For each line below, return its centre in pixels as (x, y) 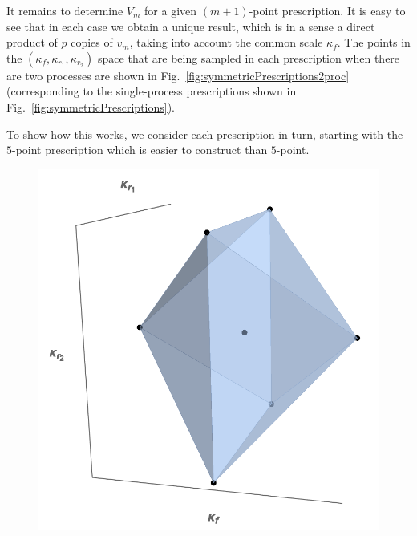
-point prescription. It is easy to (327, 10)
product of (32, 42)
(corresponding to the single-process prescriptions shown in (152, 91)
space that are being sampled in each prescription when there (249, 57)
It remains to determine (65, 10)
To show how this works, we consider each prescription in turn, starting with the (205, 134)
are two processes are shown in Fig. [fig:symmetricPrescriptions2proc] (178, 75)
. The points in (374, 42)
